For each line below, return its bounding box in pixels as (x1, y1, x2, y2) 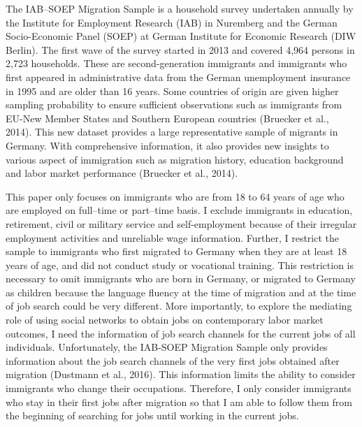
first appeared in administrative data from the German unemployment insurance (6, 69, 351, 84)
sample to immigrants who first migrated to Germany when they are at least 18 (6, 244, 347, 259)
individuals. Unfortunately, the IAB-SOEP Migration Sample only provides (6, 340, 328, 354)
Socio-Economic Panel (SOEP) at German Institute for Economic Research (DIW (6, 29, 356, 43)
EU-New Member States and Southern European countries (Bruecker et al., (6, 110, 329, 125)
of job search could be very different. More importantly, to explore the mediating (6, 298, 352, 313)
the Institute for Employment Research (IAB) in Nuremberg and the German (6, 15, 338, 29)
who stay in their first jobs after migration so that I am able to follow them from (6, 394, 352, 409)
